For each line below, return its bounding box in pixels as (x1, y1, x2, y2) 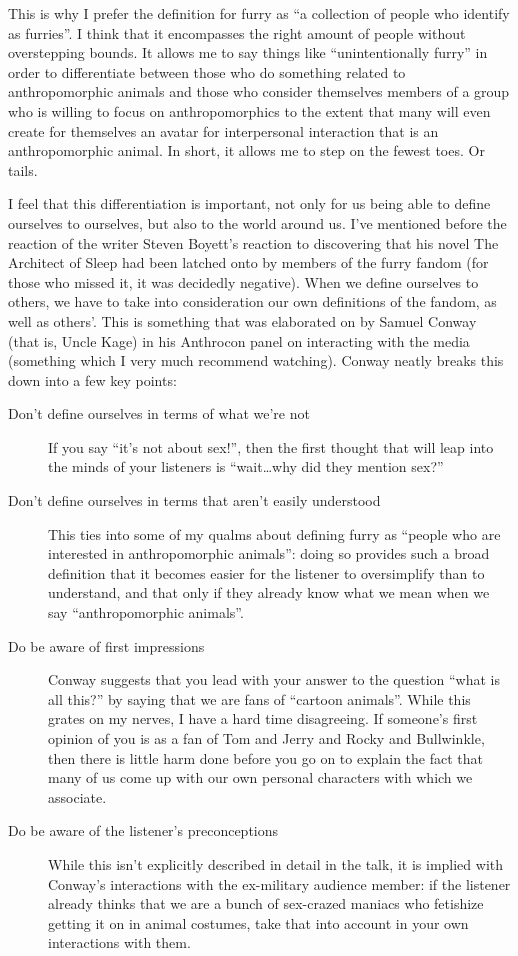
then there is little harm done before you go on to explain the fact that (48, 747, 483, 768)
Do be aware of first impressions (8, 635, 205, 656)
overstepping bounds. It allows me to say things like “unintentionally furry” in (8, 42, 488, 63)
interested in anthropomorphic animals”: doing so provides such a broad (48, 543, 490, 564)
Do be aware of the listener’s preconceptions (8, 820, 279, 841)
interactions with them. (48, 932, 191, 953)
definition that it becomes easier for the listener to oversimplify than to (48, 562, 485, 583)
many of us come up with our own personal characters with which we (48, 767, 473, 788)
